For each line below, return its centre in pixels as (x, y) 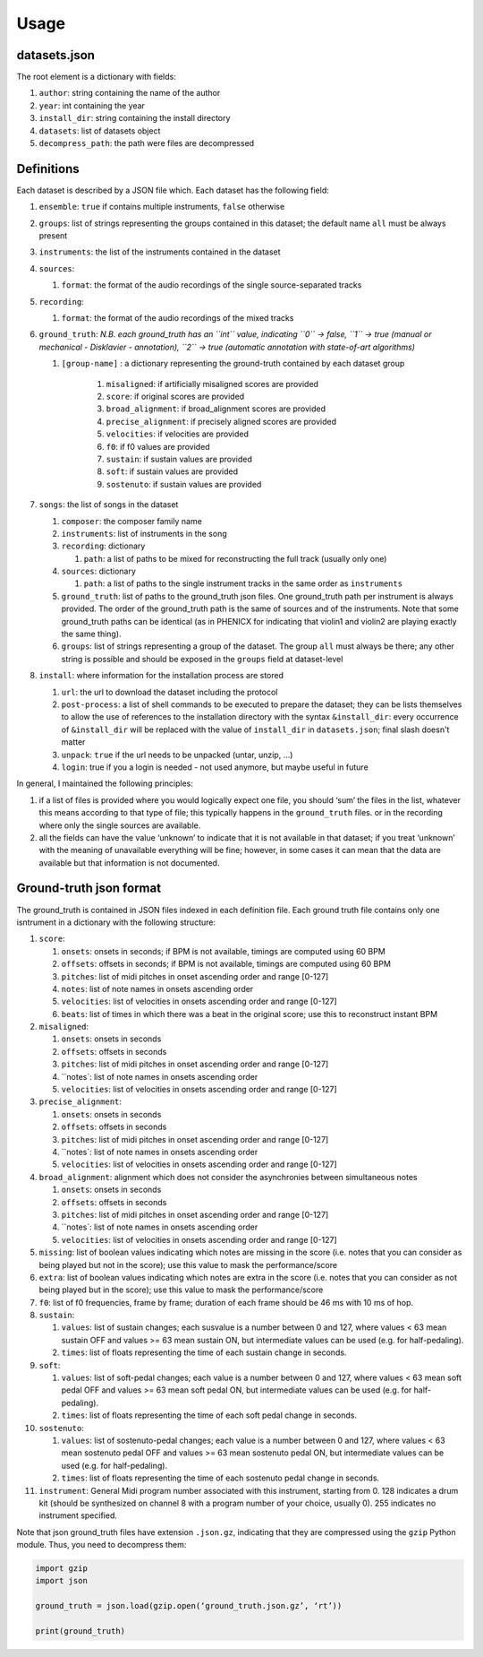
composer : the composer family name (132, 521)
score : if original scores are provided (175, 396)
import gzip (62, 1569)
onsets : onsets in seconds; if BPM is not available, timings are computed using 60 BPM (224, 951)
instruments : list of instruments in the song (144, 533)
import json (62, 1581)
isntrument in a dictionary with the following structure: (116, 922)
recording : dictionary (103, 546)
